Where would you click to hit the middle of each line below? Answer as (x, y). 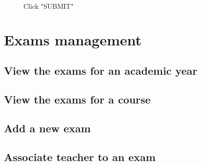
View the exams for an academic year (101, 71)
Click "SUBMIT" (49, 6)
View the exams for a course (77, 99)
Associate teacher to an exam (80, 156)
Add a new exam (47, 128)
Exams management (73, 39)
